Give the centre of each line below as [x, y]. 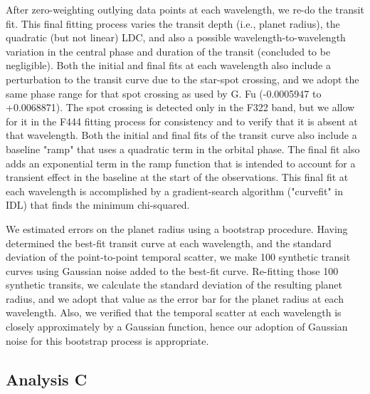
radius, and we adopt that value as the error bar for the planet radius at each [175, 298]
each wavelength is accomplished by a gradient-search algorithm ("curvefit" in [174, 191]
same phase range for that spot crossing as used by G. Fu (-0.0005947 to [164, 93]
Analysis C [47, 379]
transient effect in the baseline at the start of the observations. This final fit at [177, 177]
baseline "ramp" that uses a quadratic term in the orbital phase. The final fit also [183, 149]
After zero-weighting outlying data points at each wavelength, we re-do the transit [185, 9]
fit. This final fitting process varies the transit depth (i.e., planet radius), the [173, 23]
